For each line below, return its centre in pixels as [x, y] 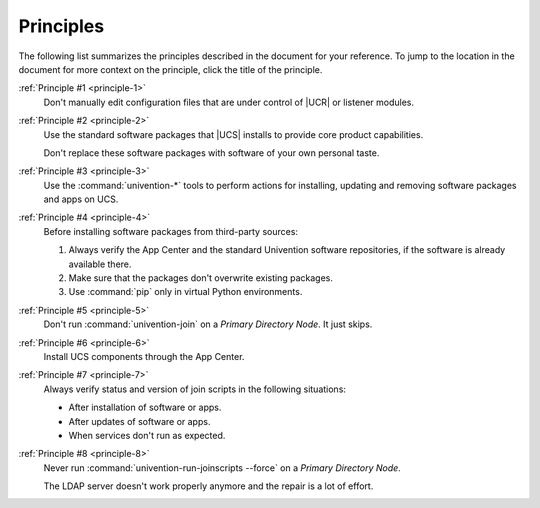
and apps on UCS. [81, 199]
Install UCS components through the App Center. [144, 356]
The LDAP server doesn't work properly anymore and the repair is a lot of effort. [208, 486]
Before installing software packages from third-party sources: [171, 231]
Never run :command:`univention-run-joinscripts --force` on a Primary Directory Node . [222, 467]
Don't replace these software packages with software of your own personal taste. [211, 152]
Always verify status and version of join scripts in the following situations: [195, 389]
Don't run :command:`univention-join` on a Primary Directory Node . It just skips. [208, 324]
